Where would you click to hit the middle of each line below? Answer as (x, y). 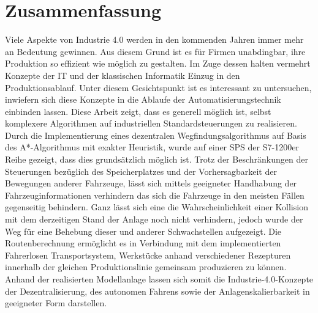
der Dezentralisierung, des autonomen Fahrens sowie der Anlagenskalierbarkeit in (157, 291)
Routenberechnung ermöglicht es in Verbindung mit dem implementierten (143, 243)
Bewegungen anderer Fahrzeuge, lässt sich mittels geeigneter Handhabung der (151, 183)
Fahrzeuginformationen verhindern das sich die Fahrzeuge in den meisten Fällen (155, 195)
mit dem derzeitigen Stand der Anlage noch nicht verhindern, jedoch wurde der (154, 219)
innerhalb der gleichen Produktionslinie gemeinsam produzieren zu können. (146, 267)
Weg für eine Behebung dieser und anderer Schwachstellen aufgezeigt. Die (143, 231)
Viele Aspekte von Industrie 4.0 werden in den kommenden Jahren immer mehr (154, 39)
